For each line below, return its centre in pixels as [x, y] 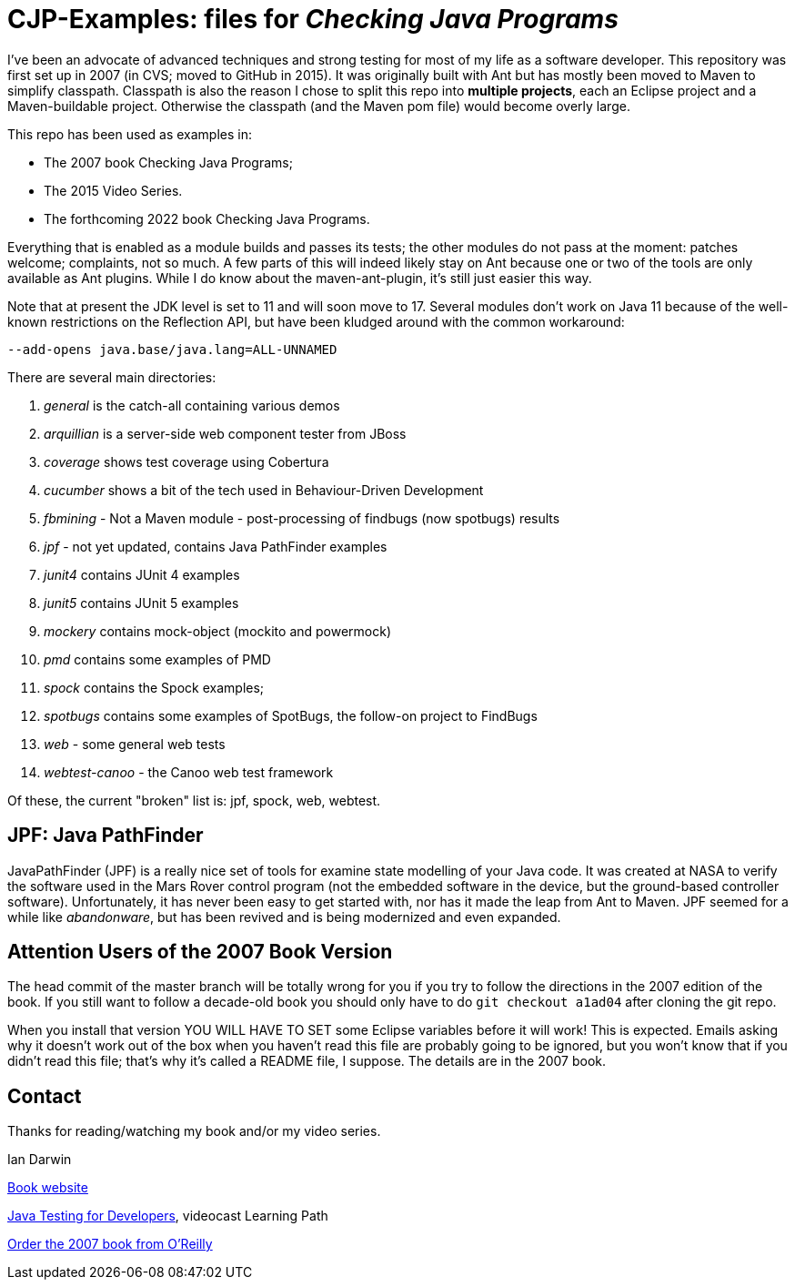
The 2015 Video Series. [113, 190]
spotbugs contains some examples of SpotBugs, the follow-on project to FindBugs [291, 715]
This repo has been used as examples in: [130, 134]
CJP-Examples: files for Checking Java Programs [313, 19]
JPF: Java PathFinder [106, 836]
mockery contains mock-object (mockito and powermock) [218, 631]
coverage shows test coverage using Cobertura [186, 461]
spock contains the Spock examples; [154, 687]
